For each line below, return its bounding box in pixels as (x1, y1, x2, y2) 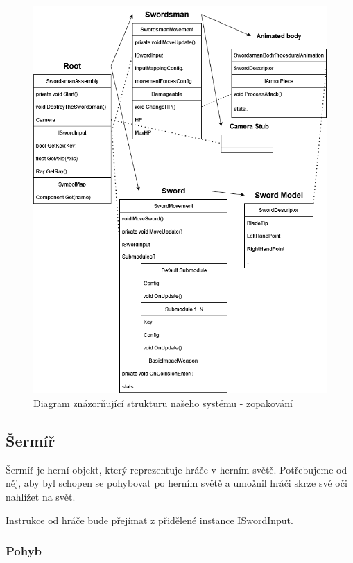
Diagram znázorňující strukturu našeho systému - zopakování (33, 395, 293, 410)
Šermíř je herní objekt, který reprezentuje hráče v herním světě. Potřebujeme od (6, 462, 347, 476)
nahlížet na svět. (6, 489, 76, 503)
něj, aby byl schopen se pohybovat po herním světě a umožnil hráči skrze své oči (6, 476, 347, 490)
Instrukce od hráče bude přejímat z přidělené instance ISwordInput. (6, 512, 293, 527)
